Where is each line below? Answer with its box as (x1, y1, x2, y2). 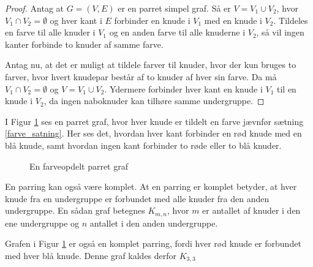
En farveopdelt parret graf (29, 159, 128, 172)
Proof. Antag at (5, 2, 64, 14)
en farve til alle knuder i (5, 26, 96, 39)
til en (277, 82, 296, 95)
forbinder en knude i (114, 13, 190, 26)
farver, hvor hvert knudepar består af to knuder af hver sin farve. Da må (5, 70, 277, 83)
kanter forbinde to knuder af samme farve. (5, 37, 164, 50)
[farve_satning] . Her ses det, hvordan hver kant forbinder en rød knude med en (5, 127, 302, 140)
